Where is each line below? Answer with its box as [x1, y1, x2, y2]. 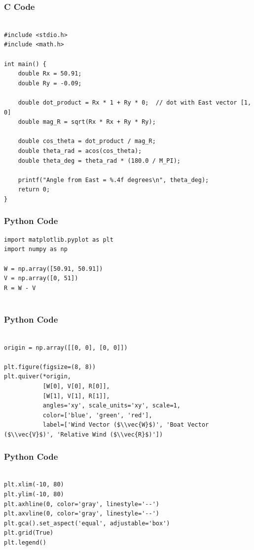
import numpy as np [4, 246, 68, 253]
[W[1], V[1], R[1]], [42, 392, 110, 400]
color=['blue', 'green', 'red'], [42, 411, 152, 419]
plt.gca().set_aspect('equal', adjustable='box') [4, 519, 170, 527]
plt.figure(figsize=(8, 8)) [4, 363, 96, 370]
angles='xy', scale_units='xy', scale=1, [42, 402, 181, 409]
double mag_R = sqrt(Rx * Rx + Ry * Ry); [18, 118, 156, 126]
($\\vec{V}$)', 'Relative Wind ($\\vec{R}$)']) [4, 431, 163, 439]
